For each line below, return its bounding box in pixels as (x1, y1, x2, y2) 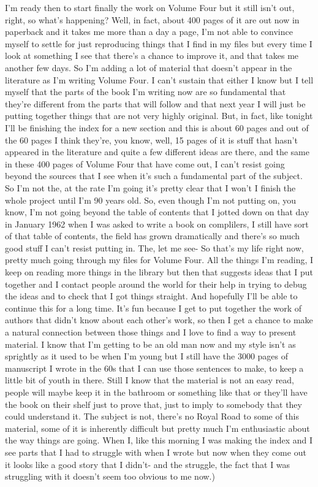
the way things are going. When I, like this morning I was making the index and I (5, 434, 312, 447)
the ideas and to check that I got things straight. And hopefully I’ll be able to (5, 290, 298, 302)
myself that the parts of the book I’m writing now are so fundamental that (5, 85, 286, 98)
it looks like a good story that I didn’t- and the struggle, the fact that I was (5, 458, 290, 470)
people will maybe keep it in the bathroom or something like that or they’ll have (5, 386, 308, 398)
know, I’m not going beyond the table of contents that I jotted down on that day (5, 205, 309, 218)
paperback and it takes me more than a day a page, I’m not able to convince (5, 25, 293, 38)
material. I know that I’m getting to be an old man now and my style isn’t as (5, 337, 296, 350)
